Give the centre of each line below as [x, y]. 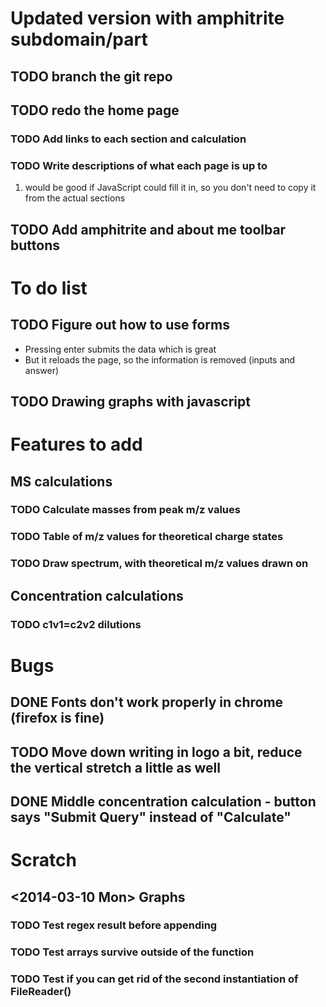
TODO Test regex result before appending [114, 925]
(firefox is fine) [57, 718]
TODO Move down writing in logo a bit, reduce [156, 752]
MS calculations [61, 481]
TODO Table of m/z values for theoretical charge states [147, 537]
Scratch [43, 860]
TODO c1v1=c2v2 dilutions [76, 624]
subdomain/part [79, 39]
